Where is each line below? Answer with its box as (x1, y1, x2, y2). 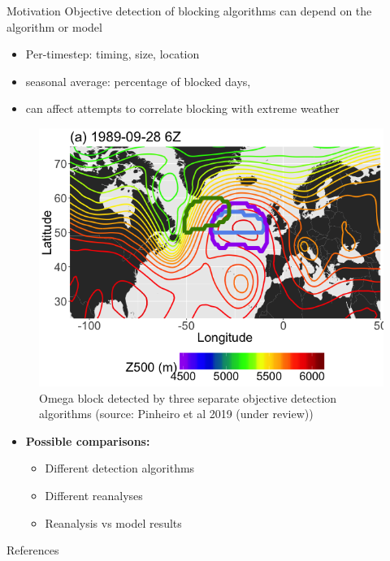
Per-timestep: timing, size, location (25, 45, 200, 63)
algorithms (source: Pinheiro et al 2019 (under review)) (39, 405, 314, 422)
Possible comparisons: (25, 432, 150, 449)
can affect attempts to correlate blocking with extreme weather (25, 100, 340, 117)
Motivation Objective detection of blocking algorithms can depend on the (6, 2, 372, 19)
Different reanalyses (45, 486, 143, 503)
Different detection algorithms (45, 460, 195, 477)
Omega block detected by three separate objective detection (39, 389, 337, 406)
